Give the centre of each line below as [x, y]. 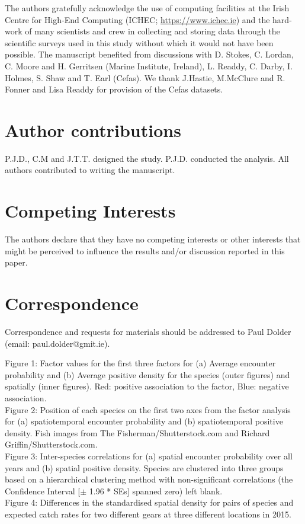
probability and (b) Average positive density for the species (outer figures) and [147, 374]
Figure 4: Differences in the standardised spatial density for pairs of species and [149, 502]
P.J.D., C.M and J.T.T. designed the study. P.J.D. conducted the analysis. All [147, 158]
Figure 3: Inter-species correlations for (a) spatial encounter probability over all [149, 456]
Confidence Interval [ [43, 491]
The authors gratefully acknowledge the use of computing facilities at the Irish [147, 8]
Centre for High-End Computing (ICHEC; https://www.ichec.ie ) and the [137, 19]
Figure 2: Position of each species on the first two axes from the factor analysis [148, 409]
